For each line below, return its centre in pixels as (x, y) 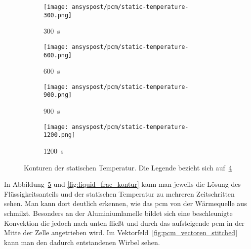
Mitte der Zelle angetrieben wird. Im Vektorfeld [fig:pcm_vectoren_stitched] (121, 232)
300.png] (58, 15)
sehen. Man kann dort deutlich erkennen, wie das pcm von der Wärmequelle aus (125, 203)
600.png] (58, 55)
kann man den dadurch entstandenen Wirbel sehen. (82, 242)
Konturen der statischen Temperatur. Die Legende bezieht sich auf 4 (128, 167)
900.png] (58, 95)
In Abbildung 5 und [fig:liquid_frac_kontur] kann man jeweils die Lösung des (122, 184)
